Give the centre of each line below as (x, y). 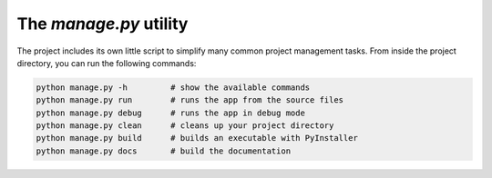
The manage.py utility (102, 24)
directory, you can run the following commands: (107, 63)
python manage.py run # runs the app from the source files (190, 100)
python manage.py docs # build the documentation (164, 151)
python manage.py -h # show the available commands (173, 87)
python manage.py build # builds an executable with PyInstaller (197, 138)
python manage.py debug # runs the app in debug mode (170, 113)
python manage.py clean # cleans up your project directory (185, 126)
